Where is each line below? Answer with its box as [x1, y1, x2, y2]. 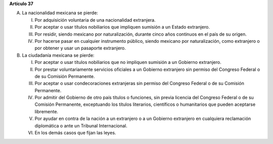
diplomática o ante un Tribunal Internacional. [34, 122, 127, 128]
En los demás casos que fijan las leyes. [34, 130, 116, 136]
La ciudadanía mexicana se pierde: [22, 52, 95, 58]
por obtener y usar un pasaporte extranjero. [34, 45, 126, 51]
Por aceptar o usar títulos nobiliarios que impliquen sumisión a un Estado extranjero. [34, 24, 210, 30]
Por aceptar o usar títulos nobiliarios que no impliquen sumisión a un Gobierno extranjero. [34, 59, 222, 65]
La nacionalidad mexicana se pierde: [22, 10, 99, 16]
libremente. [34, 108, 58, 114]
